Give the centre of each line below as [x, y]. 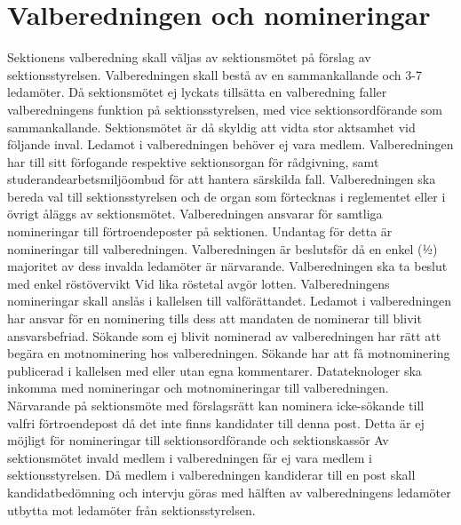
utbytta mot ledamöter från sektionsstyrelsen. [131, 509]
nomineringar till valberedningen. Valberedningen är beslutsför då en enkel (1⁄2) [223, 248]
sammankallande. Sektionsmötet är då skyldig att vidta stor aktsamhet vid [211, 127]
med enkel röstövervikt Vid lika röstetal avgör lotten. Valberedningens [199, 283]
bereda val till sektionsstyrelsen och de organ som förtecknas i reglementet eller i [227, 196]
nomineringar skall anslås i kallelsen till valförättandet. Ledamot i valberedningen [230, 301]
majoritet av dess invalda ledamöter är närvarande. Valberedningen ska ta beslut [227, 266]
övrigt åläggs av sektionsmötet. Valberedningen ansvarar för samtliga [195, 214]
